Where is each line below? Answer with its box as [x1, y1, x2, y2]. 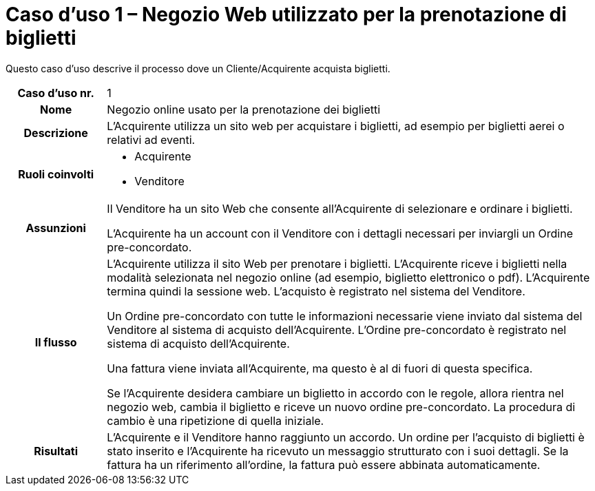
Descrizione [23, 125, 88, 140]
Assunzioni [25, 220, 86, 235]
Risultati [34, 443, 79, 458]
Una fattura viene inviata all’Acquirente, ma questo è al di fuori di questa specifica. [107, 361, 533, 375]
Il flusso [34, 335, 77, 349]
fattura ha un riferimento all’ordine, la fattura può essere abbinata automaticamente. [107, 457, 541, 472]
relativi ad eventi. [107, 132, 196, 147]
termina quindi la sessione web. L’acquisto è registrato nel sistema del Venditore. [107, 284, 525, 298]
